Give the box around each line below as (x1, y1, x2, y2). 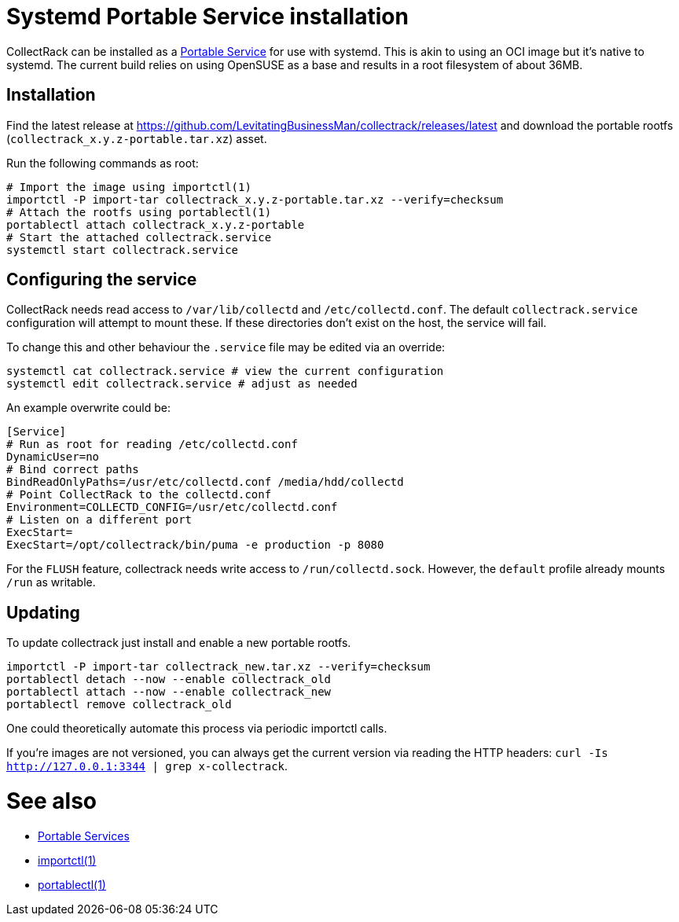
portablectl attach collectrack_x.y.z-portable (6, 218, 305, 231)
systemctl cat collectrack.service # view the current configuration (6, 365, 444, 378)
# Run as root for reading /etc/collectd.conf (6, 438, 298, 451)
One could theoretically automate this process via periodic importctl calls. (6, 722, 387, 736)
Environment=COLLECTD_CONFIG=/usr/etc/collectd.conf (6, 501, 338, 514)
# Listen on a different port (6, 513, 193, 527)
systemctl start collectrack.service (6, 243, 239, 256)
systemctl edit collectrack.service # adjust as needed (6, 377, 358, 391)
